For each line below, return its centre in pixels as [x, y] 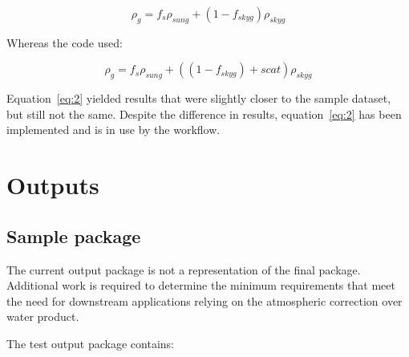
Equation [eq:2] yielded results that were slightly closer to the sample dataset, [199, 98]
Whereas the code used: [65, 42]
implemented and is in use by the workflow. [113, 130]
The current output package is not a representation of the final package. [184, 269]
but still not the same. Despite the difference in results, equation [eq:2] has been [204, 114]
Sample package [74, 235]
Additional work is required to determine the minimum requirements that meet [201, 285]
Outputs [53, 185]
